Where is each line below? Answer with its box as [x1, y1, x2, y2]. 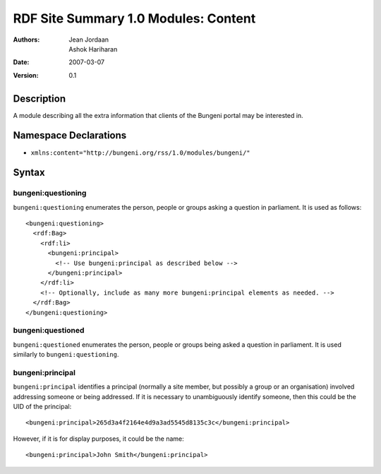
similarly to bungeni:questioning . [13, 350, 119, 359]
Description [13, 93, 66, 105]
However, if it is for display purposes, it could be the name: [13, 434, 184, 443]
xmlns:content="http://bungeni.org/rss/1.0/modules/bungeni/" [30, 148, 250, 157]
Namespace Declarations [13, 129, 127, 141]
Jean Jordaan [68, 35, 109, 44]
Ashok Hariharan [68, 45, 118, 53]
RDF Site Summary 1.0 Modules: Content [13, 11, 256, 26]
